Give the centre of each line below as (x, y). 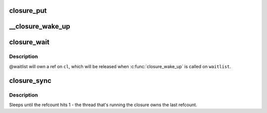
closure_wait (29, 42)
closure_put (28, 11)
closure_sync (30, 81)
